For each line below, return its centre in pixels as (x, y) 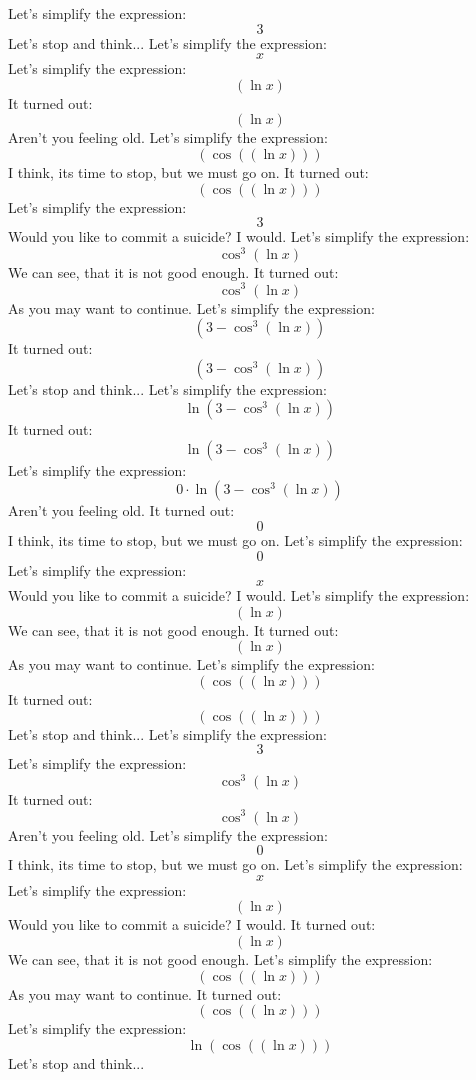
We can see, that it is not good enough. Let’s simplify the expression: (220, 958)
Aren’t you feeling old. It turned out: (121, 510)
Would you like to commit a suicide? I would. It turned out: (192, 924)
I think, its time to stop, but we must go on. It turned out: (188, 171)
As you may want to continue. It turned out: (145, 993)
